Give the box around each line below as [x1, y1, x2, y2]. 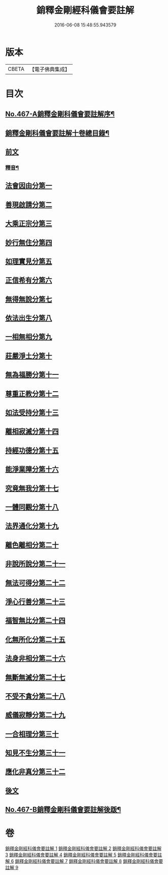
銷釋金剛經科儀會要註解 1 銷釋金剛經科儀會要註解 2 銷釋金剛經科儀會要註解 [5, 845, 161, 852]
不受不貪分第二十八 [5, 692, 65, 700]
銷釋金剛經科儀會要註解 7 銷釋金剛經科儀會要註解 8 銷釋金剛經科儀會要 [15, 858, 163, 864]
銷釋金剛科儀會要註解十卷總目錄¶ [5, 128, 110, 138]
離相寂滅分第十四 [5, 427, 59, 436]
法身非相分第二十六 [5, 654, 65, 663]
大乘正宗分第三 [5, 220, 52, 228]
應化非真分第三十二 [5, 768, 65, 776]
